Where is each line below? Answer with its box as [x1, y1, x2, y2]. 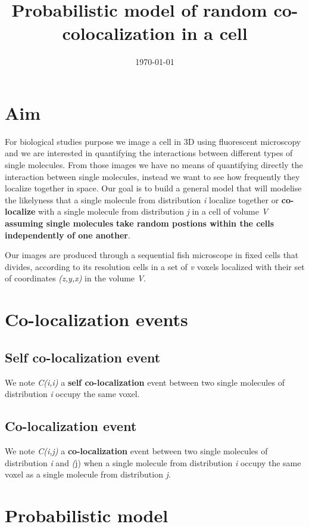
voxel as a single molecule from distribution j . [5, 468, 171, 480]
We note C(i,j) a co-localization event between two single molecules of [5, 444, 268, 457]
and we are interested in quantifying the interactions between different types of [5, 147, 293, 159]
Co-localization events [5, 307, 188, 331]
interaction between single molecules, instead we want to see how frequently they [5, 170, 300, 182]
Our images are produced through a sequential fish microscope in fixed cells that [5, 249, 299, 261]
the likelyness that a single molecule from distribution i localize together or [5, 193, 279, 206]
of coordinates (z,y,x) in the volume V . [5, 272, 146, 284]
